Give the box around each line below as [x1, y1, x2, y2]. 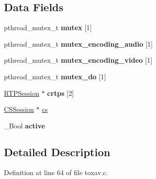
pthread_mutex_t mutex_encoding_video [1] [4, 55, 153, 65]
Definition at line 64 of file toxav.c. [4, 167, 108, 177]
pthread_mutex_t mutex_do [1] [4, 71, 106, 81]
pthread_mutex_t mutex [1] [4, 22, 92, 33]
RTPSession [4, 88, 39, 98]
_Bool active [4, 120, 45, 130]
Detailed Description [4, 144, 111, 159]
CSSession [4, 104, 34, 114]
